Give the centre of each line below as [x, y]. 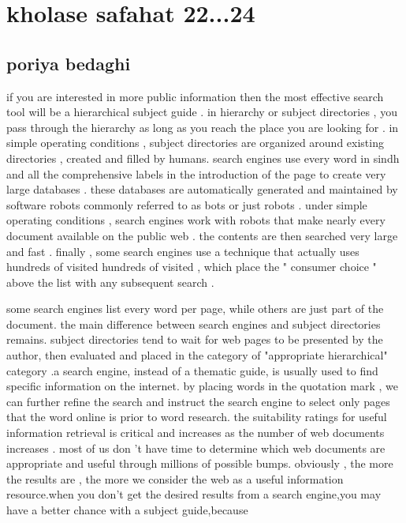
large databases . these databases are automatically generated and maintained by [202, 189]
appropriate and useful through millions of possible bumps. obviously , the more [200, 463]
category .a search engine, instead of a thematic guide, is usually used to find [192, 370]
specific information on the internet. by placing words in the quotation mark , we [202, 386]
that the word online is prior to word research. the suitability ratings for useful [197, 417]
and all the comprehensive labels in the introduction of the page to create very [196, 173]
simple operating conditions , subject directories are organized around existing [195, 143]
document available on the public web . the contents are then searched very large [202, 235]
